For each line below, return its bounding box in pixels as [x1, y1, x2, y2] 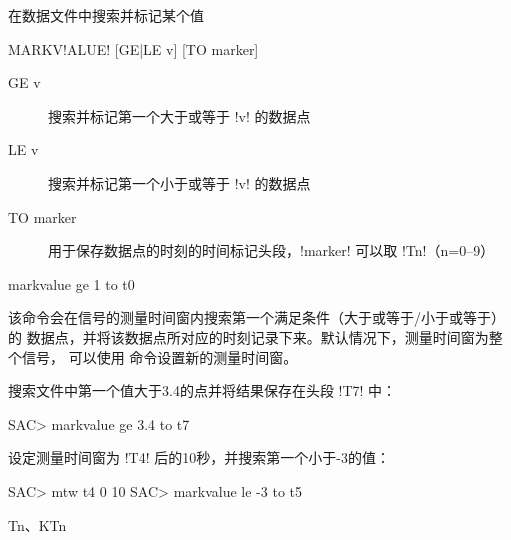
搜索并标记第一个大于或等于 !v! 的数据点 [48, 105, 311, 126]
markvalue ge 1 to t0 [8, 273, 135, 294]
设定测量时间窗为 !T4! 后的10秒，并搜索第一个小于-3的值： [8, 447, 390, 468]
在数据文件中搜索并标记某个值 [8, 5, 204, 25]
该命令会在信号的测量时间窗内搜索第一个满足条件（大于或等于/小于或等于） [8, 307, 505, 328]
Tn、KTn [8, 514, 67, 535]
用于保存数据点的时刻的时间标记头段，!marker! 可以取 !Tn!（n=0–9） [48, 240, 495, 261]
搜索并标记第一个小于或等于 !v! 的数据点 [48, 172, 311, 193]
